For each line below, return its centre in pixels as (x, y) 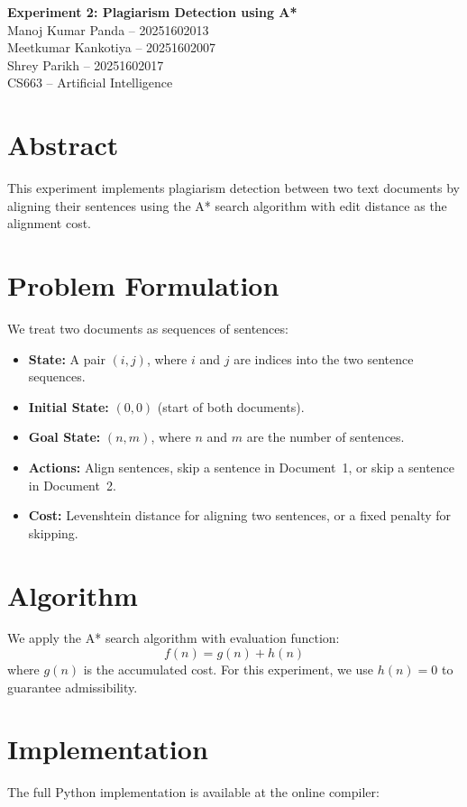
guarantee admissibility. (73, 687)
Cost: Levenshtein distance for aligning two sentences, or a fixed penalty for (240, 515)
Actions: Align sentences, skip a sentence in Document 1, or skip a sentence (242, 467)
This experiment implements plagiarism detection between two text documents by (233, 188)
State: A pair (67, 358)
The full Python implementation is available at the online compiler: (193, 792)
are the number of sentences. (325, 437)
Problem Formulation (143, 285)
